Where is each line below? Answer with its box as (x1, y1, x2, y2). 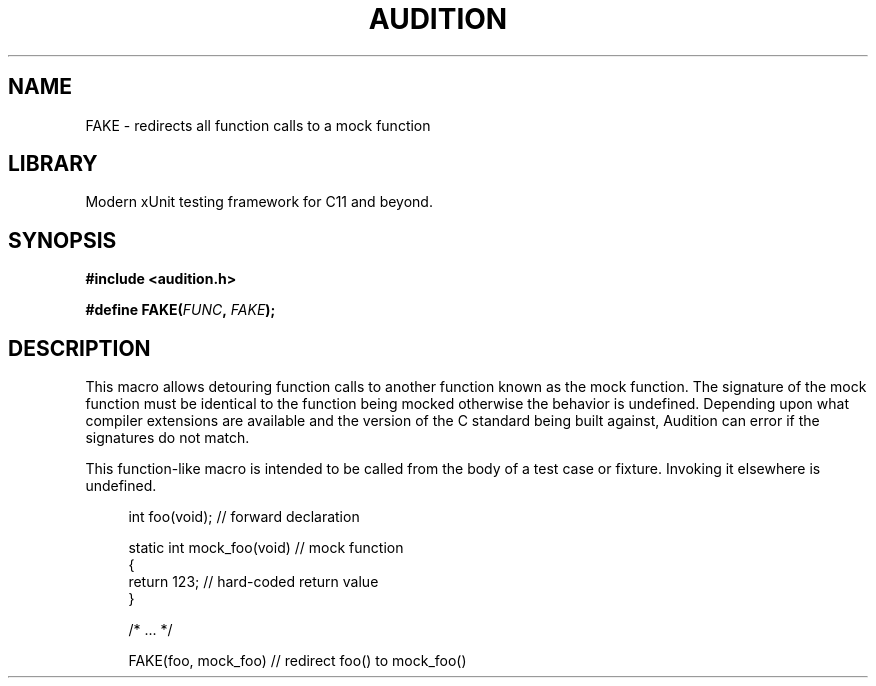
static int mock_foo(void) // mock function (128, 539, 404, 557)
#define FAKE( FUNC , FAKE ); (85, 301, 276, 319)
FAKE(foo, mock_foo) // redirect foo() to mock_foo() (128, 652, 467, 670)
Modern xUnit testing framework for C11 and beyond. (85, 193, 433, 211)
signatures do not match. (85, 429, 250, 447)
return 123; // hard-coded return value (128, 573, 379, 591)
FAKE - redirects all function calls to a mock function (85, 116, 431, 134)
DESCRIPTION (8, 335, 151, 361)
